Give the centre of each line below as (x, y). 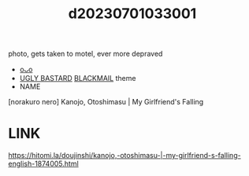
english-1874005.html (43, 164)
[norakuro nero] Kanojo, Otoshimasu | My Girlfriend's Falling (106, 102)
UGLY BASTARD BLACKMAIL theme (78, 79)
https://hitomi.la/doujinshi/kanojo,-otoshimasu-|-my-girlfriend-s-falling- (125, 156)
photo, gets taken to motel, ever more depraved (85, 54)
